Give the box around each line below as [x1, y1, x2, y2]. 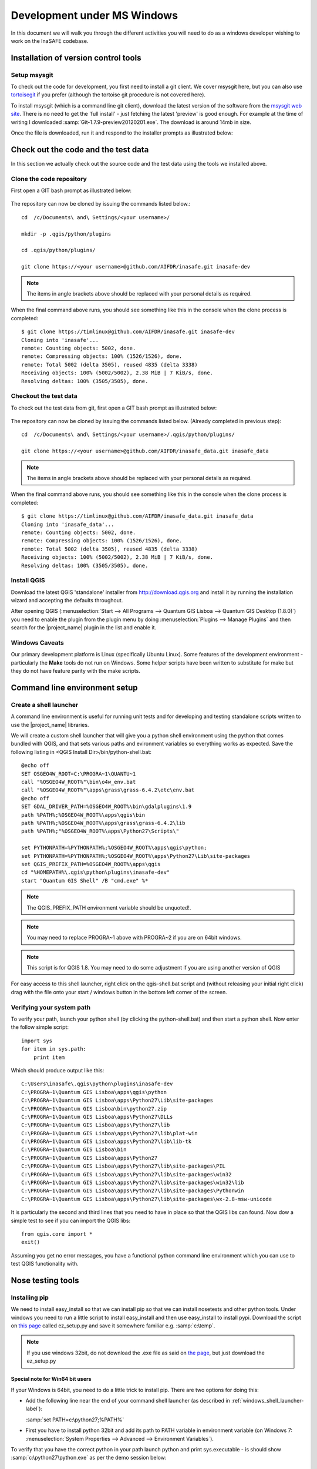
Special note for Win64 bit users [11, 1376, 92, 1383]
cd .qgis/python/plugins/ [21, 247, 96, 254]
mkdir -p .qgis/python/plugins [21, 230, 112, 237]
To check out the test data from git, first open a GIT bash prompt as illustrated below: [11, 404, 217, 411]
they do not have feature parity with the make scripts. [11, 668, 141, 675]
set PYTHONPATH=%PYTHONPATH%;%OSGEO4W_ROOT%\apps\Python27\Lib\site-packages [21, 853, 251, 859]
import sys [21, 1037, 53, 1044]
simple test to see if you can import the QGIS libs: [11, 1217, 131, 1224]
